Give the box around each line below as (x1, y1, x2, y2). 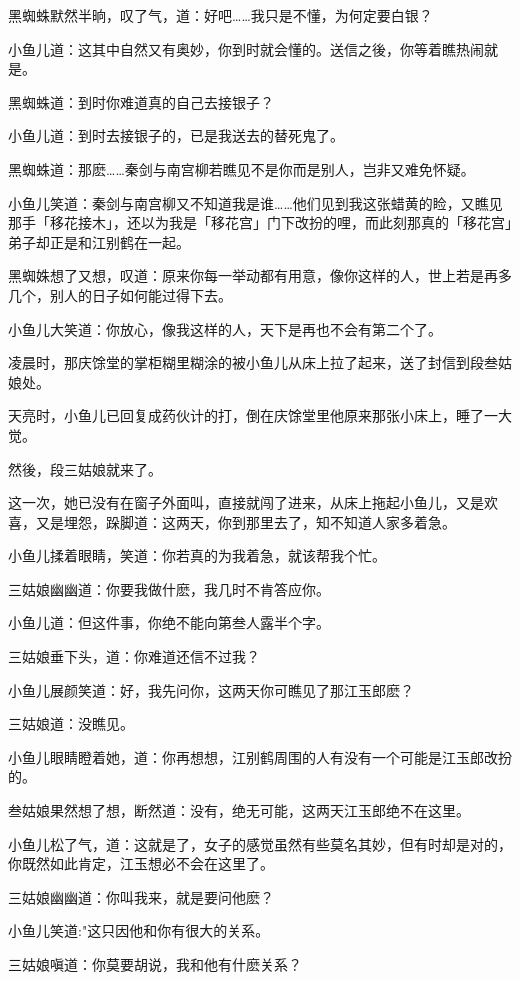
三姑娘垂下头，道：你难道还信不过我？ (8, 646, 260, 667)
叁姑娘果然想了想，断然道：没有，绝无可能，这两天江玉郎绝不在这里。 (8, 800, 470, 821)
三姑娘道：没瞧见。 (8, 713, 134, 734)
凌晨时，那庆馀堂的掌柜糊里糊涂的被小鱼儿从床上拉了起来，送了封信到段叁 (8, 352, 498, 373)
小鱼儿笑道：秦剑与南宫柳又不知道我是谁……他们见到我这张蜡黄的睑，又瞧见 (8, 192, 503, 213)
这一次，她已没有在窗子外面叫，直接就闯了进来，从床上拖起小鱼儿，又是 (8, 492, 484, 513)
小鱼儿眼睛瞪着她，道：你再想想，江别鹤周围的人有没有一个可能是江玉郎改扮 (8, 746, 512, 767)
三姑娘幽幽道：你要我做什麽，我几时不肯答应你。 (8, 578, 330, 599)
